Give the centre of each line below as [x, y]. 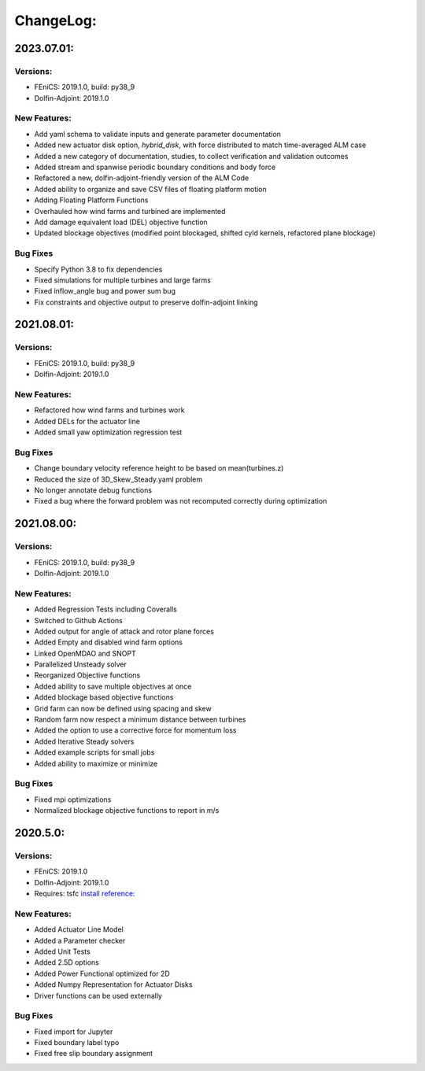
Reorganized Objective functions [87, 675]
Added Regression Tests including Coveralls [105, 609]
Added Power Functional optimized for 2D [102, 973]
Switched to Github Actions [79, 620]
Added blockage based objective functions [104, 697]
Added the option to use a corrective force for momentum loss [135, 730]
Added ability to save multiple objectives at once [113, 686]
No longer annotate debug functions [93, 490]
